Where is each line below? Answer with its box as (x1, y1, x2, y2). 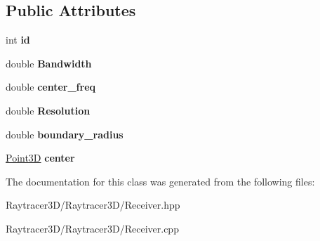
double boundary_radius (6, 126, 124, 141)
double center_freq (6, 79, 96, 94)
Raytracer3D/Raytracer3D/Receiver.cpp (6, 221, 179, 235)
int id (6, 32, 30, 47)
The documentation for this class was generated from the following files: (6, 174, 315, 188)
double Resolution (6, 103, 91, 117)
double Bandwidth (6, 56, 92, 70)
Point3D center (6, 150, 75, 165)
